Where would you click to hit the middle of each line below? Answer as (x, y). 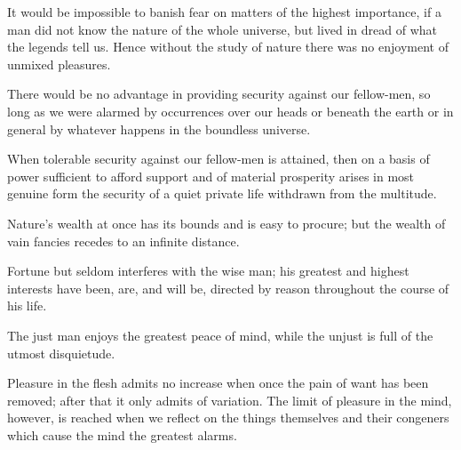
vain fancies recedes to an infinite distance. (123, 241)
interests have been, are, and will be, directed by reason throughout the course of (228, 288)
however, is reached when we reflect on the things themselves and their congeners (228, 418)
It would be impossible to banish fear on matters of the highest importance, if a (224, 12)
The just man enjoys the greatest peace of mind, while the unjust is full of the (220, 335)
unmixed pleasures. (59, 64)
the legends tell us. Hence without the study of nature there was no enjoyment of (228, 47)
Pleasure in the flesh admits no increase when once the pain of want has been (218, 383)
